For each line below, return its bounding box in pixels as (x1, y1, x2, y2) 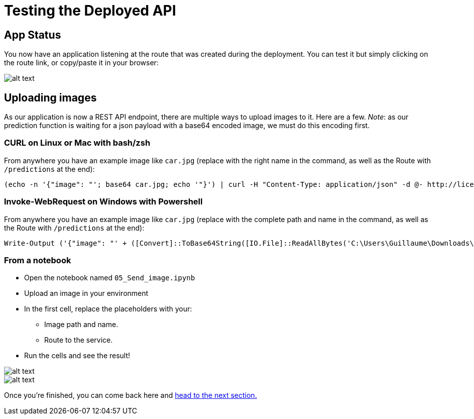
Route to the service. (44, 336, 113, 345)
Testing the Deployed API (4, 2, 176, 19)
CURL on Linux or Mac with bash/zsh (4, 138, 151, 148)
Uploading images (4, 91, 97, 104)
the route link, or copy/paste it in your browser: (4, 58, 159, 67)
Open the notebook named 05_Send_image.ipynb (24, 273, 195, 282)
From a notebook (4, 255, 71, 265)
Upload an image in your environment (24, 289, 149, 298)
